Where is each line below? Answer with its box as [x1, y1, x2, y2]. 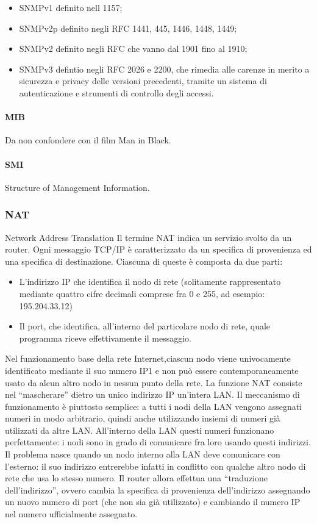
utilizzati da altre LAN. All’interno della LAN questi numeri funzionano [5, 423, 274, 436]
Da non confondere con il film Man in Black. [5, 134, 171, 146]
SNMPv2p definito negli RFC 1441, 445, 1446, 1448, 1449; [19, 21, 237, 34]
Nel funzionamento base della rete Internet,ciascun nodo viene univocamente [5, 352, 291, 365]
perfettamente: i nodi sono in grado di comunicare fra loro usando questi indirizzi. [5, 436, 311, 448]
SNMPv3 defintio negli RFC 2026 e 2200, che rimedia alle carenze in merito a [19, 62, 310, 75]
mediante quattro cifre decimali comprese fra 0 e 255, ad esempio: [19, 287, 265, 300]
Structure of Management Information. [5, 181, 150, 193]
